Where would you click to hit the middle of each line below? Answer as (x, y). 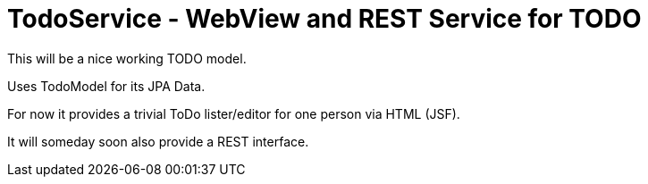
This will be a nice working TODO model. (127, 58)
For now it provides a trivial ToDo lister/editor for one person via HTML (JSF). (234, 113)
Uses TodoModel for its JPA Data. (106, 86)
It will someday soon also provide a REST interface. (158, 141)
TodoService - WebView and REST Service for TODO (324, 19)
